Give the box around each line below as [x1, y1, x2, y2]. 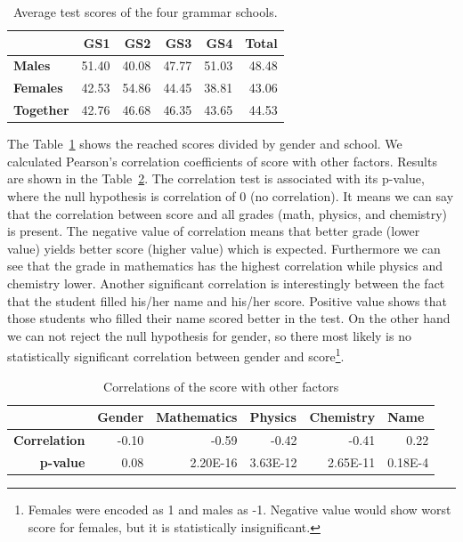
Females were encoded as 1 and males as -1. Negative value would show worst [28, 499, 451, 518]
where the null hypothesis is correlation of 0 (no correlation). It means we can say [7, 187, 454, 205]
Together [13, 101, 69, 119]
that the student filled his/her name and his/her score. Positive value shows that [7, 291, 447, 310]
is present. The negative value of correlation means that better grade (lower [7, 222, 420, 240]
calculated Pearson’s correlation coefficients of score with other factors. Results [7, 151, 437, 170]
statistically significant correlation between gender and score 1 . [7, 344, 345, 365]
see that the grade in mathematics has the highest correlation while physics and [7, 256, 443, 275]
